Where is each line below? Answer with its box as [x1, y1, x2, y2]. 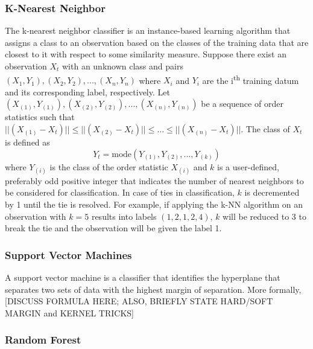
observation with [5, 210, 66, 222]
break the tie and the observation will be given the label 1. [5, 222, 222, 234]
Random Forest [5, 332, 81, 347]
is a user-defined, [217, 160, 279, 173]
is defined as [5, 136, 50, 149]
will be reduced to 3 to [223, 210, 306, 222]
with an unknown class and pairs [62, 60, 183, 72]
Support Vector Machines [5, 247, 132, 262]
